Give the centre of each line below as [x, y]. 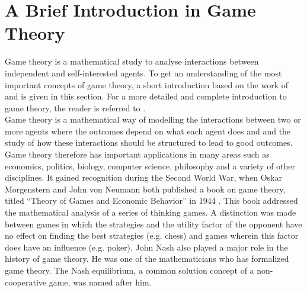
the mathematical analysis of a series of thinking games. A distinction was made [151, 212]
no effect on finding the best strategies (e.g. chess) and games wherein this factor [152, 235]
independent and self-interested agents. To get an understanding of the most [143, 73]
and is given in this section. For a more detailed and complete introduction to [146, 96]
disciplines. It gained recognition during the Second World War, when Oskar [143, 177]
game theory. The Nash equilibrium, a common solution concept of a [129, 270]
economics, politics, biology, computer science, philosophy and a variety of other [150, 166]
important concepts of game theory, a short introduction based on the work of [147, 84]
